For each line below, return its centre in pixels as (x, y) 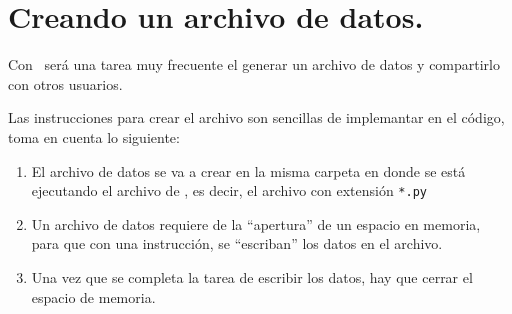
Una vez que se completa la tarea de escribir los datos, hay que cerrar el (252, 276)
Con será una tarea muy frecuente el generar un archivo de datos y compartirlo (254, 64)
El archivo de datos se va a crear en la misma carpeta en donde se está (248, 170)
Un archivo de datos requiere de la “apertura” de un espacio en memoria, (256, 223)
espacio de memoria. (93, 296)
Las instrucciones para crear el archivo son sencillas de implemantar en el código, (256, 117)
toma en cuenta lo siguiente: (94, 136)
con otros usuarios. (65, 83)
